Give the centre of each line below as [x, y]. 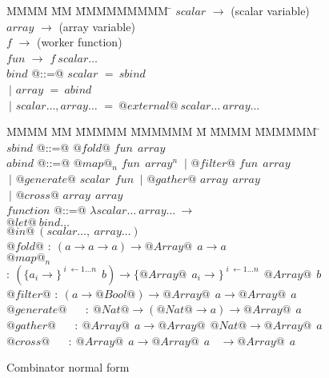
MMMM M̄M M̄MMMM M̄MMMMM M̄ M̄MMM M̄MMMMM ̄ [164, 131]
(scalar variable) [270, 10]
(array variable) [97, 26]
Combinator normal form [68, 367]
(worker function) [79, 42]
